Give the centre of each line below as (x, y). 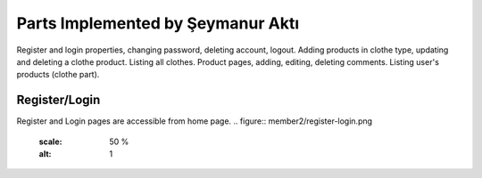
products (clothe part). (58, 75)
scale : (50, 142)
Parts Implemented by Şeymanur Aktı (158, 23)
